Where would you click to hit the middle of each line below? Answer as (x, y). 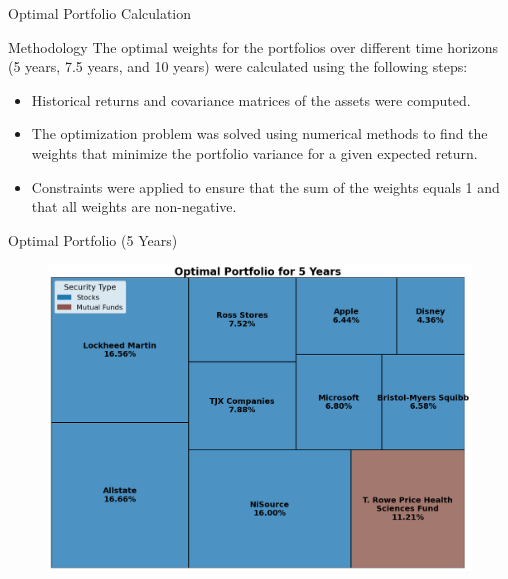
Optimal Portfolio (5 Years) (93, 239)
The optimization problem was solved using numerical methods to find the (259, 133)
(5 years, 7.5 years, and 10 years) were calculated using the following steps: (238, 66)
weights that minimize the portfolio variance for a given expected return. (254, 152)
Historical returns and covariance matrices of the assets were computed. (251, 99)
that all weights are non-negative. (134, 206)
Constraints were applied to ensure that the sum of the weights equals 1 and (265, 186)
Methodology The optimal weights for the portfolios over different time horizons (253, 46)
